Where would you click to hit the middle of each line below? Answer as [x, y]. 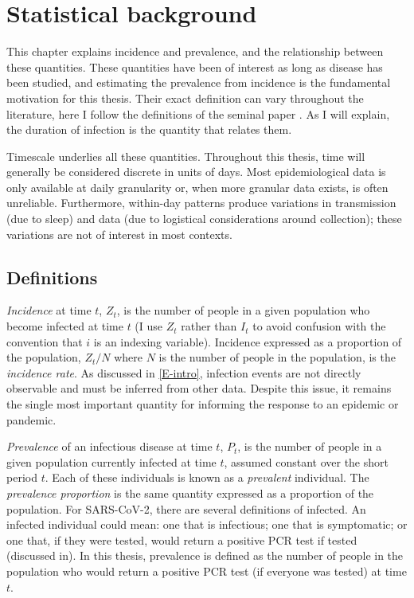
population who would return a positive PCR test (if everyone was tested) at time [207, 571]
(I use [149, 326]
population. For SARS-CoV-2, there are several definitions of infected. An [186, 508]
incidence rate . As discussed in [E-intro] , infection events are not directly [184, 372]
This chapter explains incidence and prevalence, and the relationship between [195, 51]
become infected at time [65, 326]
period [22, 477]
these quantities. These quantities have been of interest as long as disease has [195, 66]
